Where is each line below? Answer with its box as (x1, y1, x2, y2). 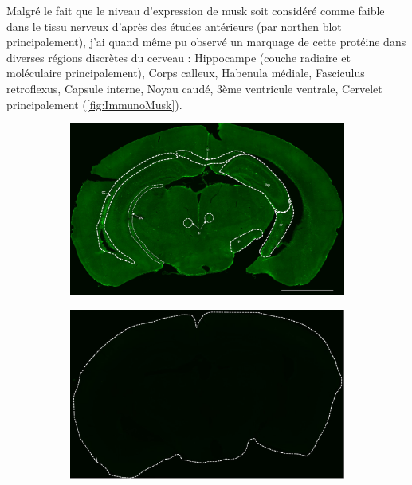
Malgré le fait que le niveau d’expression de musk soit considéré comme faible (6, 2, 385, 18)
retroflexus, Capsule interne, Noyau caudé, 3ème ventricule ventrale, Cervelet (6, 80, 383, 96)
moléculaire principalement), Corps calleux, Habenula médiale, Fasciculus (6, 65, 365, 81)
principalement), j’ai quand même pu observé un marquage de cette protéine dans (6, 33, 406, 50)
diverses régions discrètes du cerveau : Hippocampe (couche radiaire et (6, 49, 351, 65)
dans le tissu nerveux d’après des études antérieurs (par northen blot (6, 18, 342, 34)
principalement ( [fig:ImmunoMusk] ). (6, 96, 182, 112)
